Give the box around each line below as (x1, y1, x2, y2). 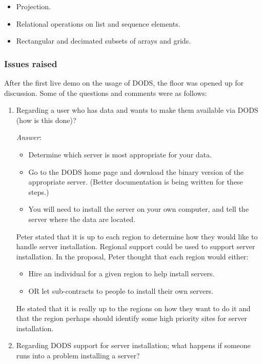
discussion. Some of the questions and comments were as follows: (4, 87, 207, 98)
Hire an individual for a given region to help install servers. (28, 268, 215, 279)
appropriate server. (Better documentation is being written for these (28, 176, 243, 187)
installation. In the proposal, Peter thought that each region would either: (16, 251, 249, 261)
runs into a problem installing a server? (16, 350, 140, 360)
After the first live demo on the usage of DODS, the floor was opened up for (4, 77, 244, 88)
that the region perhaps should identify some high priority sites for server (16, 313, 247, 323)
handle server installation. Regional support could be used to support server (16, 241, 255, 252)
